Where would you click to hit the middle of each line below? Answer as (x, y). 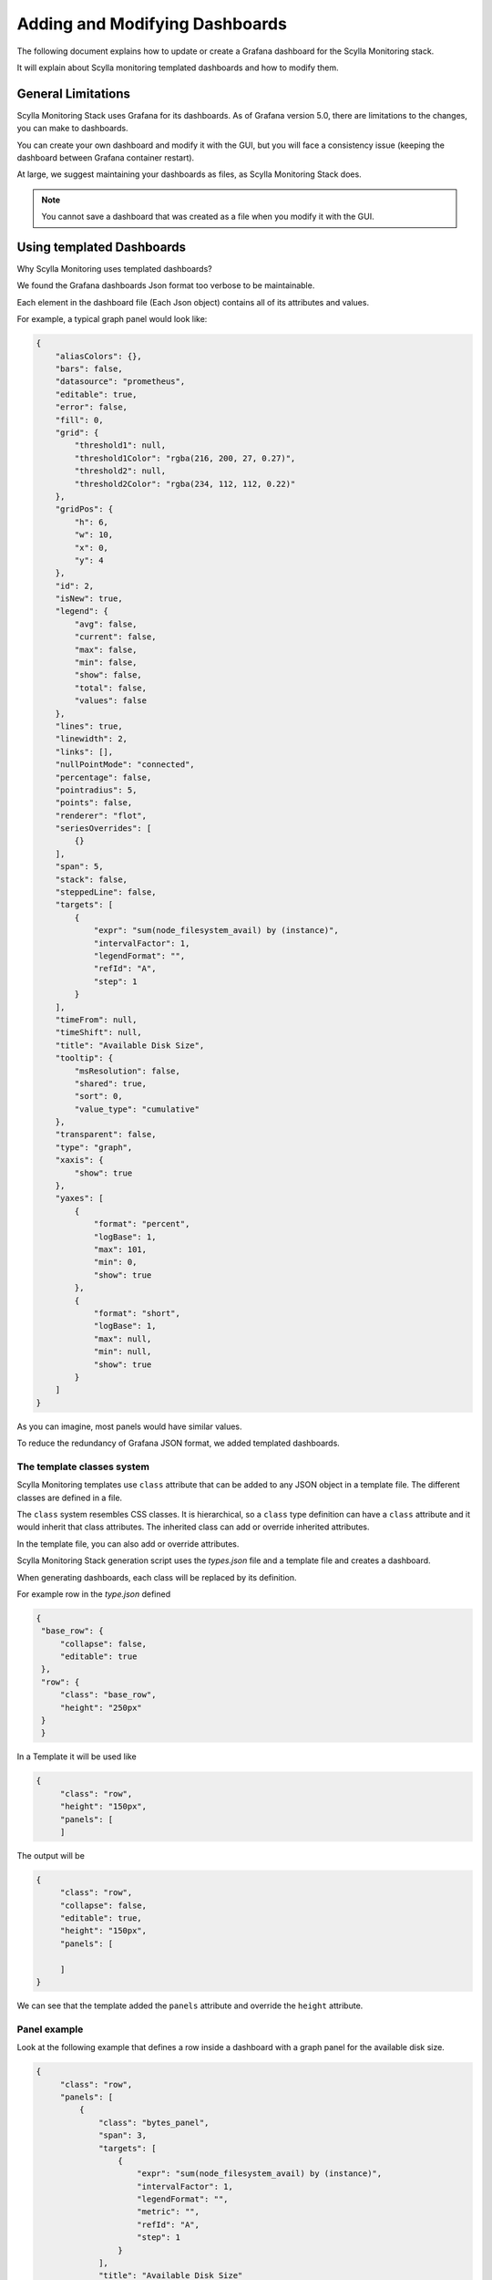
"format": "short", (137, 1313)
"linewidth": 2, (91, 739)
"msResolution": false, (128, 1071)
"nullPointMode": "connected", (125, 765)
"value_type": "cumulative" (137, 1109)
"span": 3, (123, 2135)
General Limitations (74, 93)
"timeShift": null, (99, 1032)
